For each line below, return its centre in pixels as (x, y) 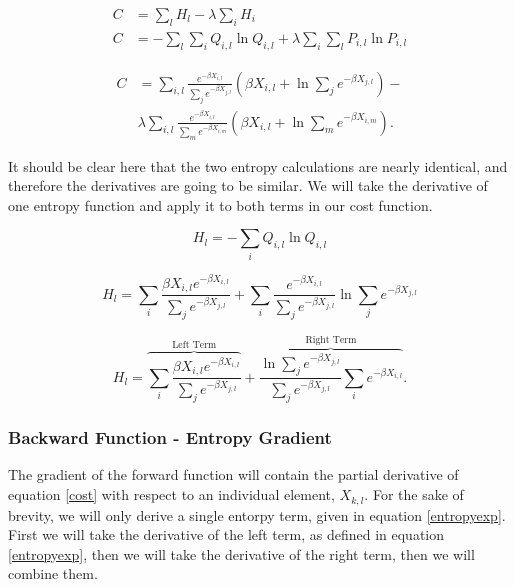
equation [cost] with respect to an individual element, (171, 494)
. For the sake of (414, 494)
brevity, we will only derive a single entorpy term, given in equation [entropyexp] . (257, 514)
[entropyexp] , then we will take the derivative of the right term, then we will (241, 553)
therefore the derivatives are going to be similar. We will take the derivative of (248, 185)
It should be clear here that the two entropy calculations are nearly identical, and (258, 165)
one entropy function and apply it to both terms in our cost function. (220, 204)
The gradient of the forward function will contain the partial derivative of (233, 474)
